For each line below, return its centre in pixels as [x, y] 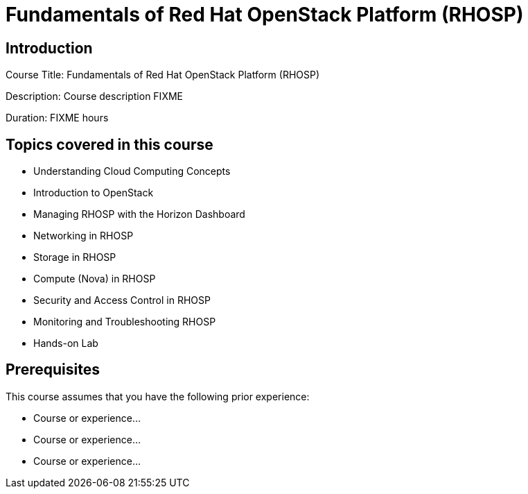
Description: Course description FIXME [94, 96]
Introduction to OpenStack [94, 193]
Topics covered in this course [109, 144]
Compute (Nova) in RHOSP [95, 279]
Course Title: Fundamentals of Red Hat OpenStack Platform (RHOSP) [163, 75]
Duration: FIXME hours [57, 118]
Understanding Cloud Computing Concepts [132, 171]
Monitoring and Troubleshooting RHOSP [125, 322]
